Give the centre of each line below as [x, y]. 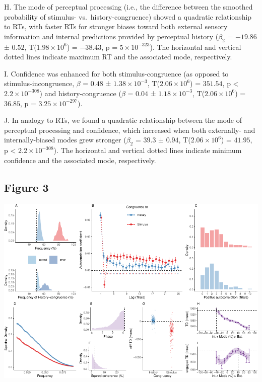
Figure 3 [26, 187]
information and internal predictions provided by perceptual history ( [111, 36]
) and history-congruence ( [80, 93]
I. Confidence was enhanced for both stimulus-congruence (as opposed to [116, 73]
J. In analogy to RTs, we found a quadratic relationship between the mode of [123, 120]
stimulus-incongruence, [39, 83]
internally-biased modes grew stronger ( [65, 140]
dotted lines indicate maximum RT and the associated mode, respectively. [118, 57]
